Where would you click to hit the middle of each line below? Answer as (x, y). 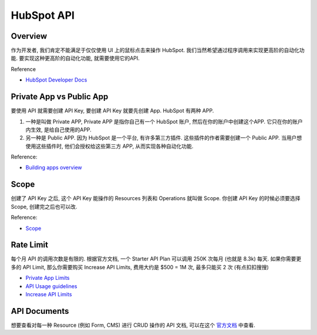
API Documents (40, 311)
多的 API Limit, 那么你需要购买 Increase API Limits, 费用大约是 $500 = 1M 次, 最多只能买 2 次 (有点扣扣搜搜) (140, 267)
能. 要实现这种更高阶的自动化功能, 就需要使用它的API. (75, 58)
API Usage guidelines (51, 286)
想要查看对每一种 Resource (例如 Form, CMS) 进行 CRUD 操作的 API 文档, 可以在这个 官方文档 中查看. (133, 325)
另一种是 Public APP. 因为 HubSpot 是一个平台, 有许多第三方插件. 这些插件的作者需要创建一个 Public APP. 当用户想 (164, 138)
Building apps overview (54, 168)
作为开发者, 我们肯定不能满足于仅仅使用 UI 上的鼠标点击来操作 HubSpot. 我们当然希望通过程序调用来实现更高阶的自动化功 (158, 50)
